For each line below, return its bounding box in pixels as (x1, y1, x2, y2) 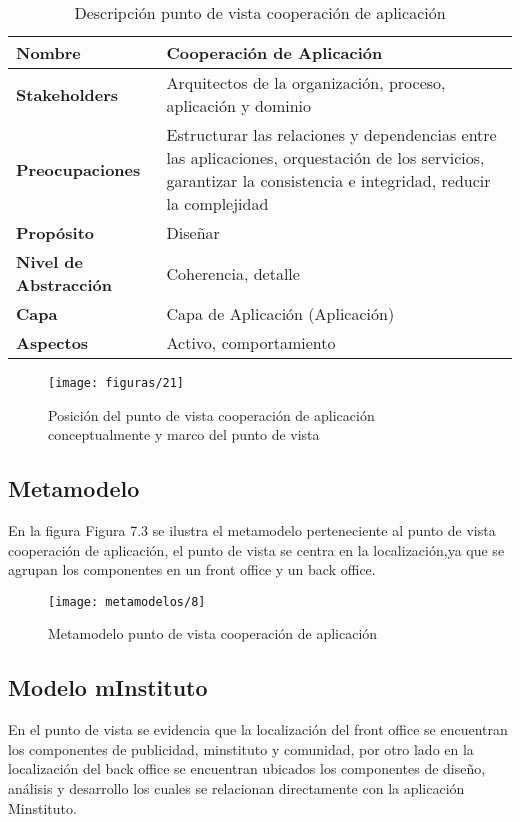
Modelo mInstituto (8, 672, 208, 703)
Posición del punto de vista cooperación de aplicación (48, 404, 375, 425)
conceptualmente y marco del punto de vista (48, 424, 320, 445)
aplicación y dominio (166, 94, 312, 117)
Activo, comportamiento (166, 331, 336, 354)
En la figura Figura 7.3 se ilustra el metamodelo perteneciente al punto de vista (8, 520, 496, 541)
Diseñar (166, 221, 220, 244)
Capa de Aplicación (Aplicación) (166, 302, 395, 325)
